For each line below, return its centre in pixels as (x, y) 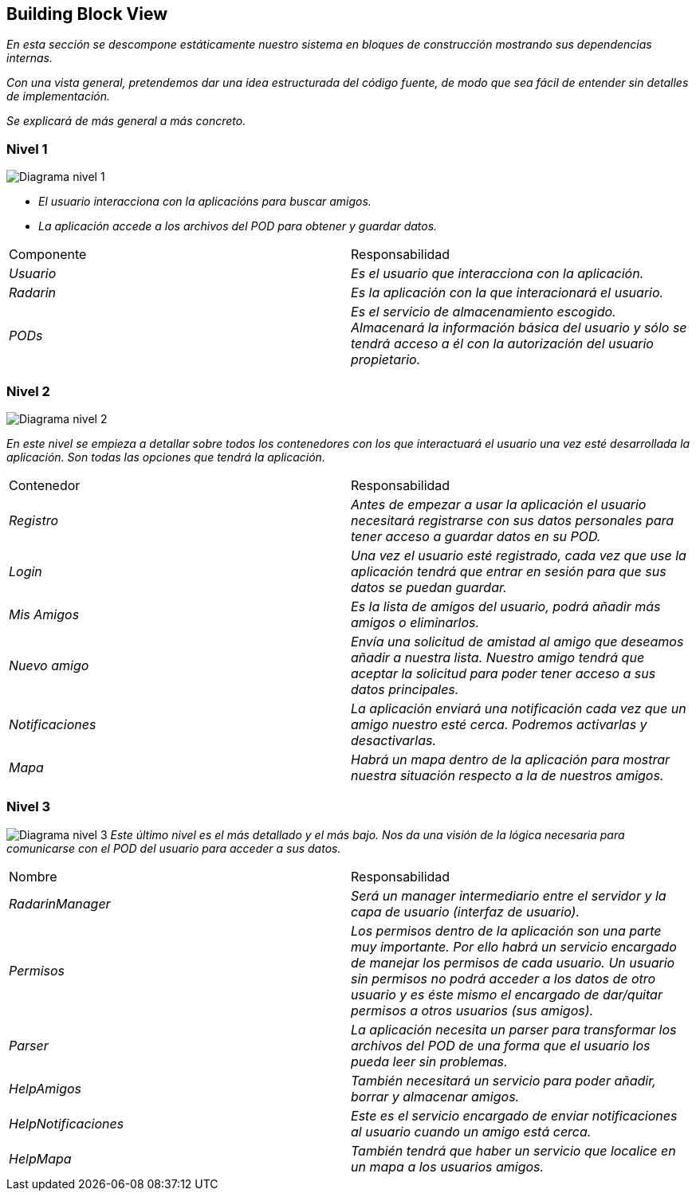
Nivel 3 (29, 807)
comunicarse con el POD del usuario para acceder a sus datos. (174, 848)
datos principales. (405, 689)
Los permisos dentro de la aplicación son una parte (506, 930)
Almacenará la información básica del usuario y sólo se (519, 328)
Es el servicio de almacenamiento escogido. (484, 312)
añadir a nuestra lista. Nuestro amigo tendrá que (498, 657)
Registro (34, 520)
